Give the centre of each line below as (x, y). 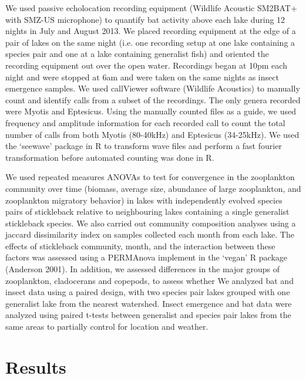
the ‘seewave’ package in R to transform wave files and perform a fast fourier (144, 146)
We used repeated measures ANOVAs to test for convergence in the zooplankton (150, 177)
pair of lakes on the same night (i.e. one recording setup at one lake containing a (150, 42)
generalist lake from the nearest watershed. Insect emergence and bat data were (149, 303)
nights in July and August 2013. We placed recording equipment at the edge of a (151, 31)
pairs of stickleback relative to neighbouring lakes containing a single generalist (147, 212)
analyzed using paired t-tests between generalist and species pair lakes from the (148, 315)
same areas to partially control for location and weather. (107, 326)
